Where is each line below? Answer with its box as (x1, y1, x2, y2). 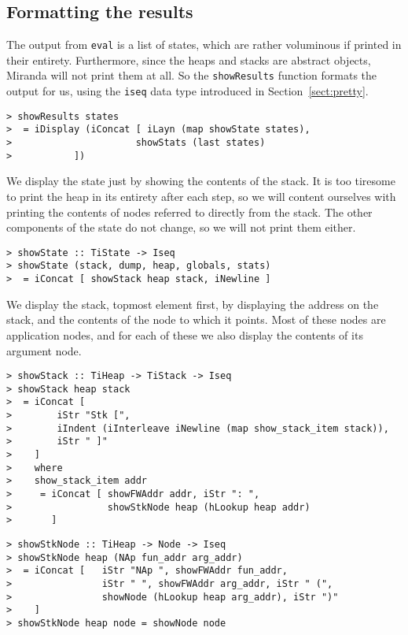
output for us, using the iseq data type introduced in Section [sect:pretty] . (6, 83, 369, 99)
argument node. (6, 342, 82, 358)
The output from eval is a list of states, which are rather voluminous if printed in (6, 36, 402, 53)
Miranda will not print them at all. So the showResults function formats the (6, 67, 377, 84)
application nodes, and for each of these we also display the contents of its (6, 326, 363, 343)
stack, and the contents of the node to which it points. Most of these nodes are (6, 311, 386, 328)
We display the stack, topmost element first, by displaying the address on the (6, 295, 379, 312)
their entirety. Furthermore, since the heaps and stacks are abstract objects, (6, 51, 371, 68)
